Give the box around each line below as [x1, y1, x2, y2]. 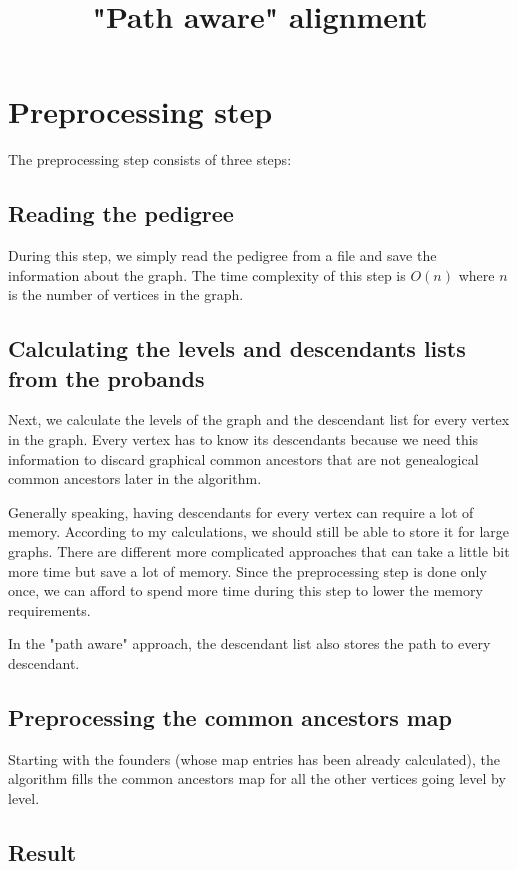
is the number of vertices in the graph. [8, 284, 244, 305]
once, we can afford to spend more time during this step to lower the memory [8, 580, 483, 601]
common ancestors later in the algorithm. [8, 468, 262, 489]
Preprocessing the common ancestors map [8, 702, 453, 732]
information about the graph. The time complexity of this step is [8, 264, 406, 285]
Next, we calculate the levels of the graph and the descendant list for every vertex [8, 409, 510, 430]
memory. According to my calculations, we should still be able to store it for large [8, 521, 509, 542]
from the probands [8, 362, 205, 393]
